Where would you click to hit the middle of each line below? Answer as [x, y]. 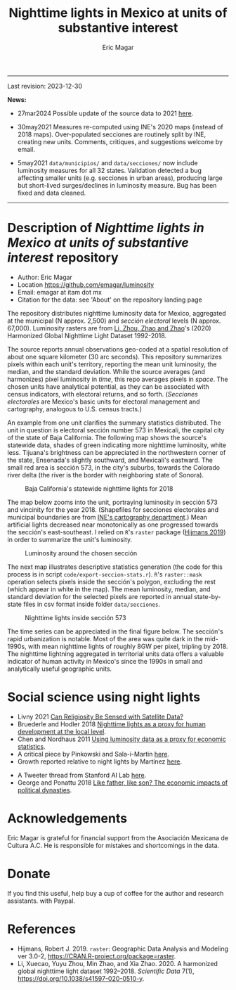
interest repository [63, 258]
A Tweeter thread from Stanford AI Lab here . [82, 775]
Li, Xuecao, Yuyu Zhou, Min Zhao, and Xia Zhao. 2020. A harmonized [117, 963]
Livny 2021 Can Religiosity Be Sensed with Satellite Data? [100, 716]
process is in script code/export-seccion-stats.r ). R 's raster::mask [105, 574]
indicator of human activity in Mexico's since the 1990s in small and [105, 661]
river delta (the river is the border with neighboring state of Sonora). [106, 475]
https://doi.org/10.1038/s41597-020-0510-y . [81, 978]
